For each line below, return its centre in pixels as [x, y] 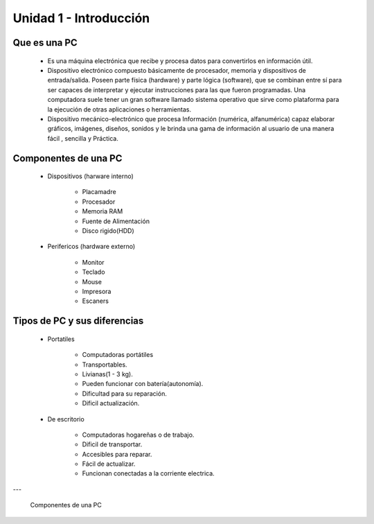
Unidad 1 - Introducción [81, 18]
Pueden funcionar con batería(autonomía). [143, 384]
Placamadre [99, 192]
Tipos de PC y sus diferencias [78, 321]
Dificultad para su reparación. [125, 393]
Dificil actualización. [111, 403]
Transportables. [105, 365]
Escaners [95, 301]
